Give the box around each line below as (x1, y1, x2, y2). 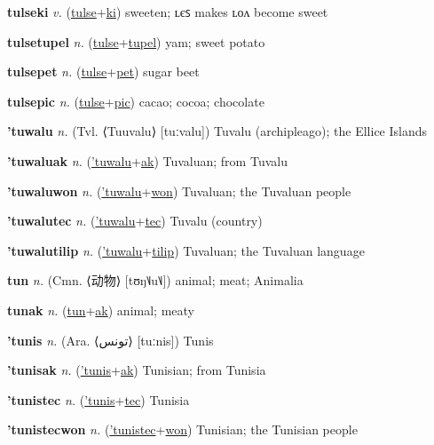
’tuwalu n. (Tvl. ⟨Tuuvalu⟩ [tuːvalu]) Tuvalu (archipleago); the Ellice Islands (7, 122, 428, 140)
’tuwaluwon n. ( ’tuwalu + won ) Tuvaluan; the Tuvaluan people (7, 181, 351, 200)
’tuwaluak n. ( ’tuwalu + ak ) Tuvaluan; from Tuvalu (7, 151, 288, 170)
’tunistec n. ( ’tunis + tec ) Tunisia (7, 390, 190, 409)
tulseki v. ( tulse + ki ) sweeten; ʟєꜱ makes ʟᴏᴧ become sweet (7, 3, 328, 20)
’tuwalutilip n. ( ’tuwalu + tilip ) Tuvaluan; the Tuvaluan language (7, 241, 365, 259)
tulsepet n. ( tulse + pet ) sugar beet (7, 62, 200, 81)
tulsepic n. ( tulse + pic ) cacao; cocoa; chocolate (7, 91, 264, 110)
